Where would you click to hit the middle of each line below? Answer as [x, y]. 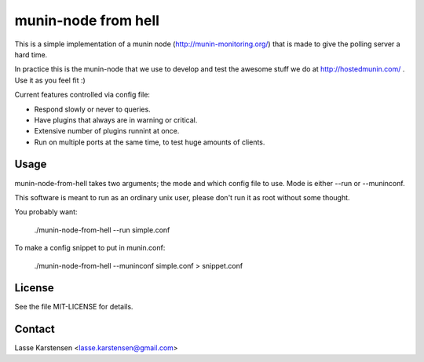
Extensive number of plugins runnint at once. [107, 131]
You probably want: [46, 212]
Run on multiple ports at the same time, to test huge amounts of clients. [150, 142]
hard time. [31, 54]
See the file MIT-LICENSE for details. [74, 307]
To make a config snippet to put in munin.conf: [90, 248]
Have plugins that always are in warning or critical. [116, 120]
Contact [35, 329]
